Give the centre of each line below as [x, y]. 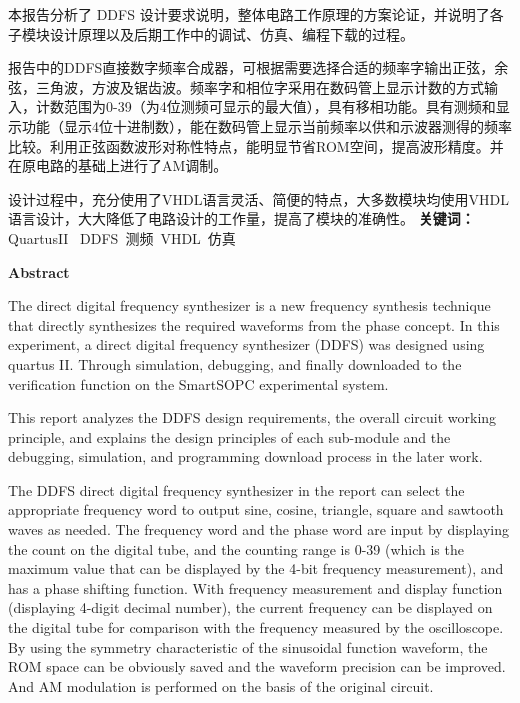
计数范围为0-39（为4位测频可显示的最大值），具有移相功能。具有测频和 [265, 106]
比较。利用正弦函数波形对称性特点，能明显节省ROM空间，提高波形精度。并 [256, 145]
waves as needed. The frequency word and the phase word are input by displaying [258, 529]
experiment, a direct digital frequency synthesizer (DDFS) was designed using [246, 344]
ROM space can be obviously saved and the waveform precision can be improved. [257, 666]
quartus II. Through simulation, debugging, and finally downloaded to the [235, 363]
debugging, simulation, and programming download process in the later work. [245, 456]
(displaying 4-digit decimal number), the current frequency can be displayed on [250, 607]
